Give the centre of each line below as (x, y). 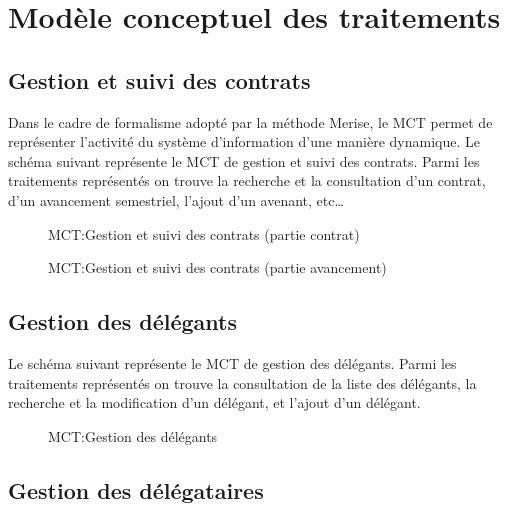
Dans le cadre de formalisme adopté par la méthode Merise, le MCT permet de (250, 121)
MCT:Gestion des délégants (133, 435)
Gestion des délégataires (136, 489)
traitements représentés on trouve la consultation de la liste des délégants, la (242, 382)
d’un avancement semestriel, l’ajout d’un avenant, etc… (176, 199)
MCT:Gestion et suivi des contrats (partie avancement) (217, 267)
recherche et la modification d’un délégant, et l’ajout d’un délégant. (214, 402)
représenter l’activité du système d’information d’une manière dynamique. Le (244, 141)
